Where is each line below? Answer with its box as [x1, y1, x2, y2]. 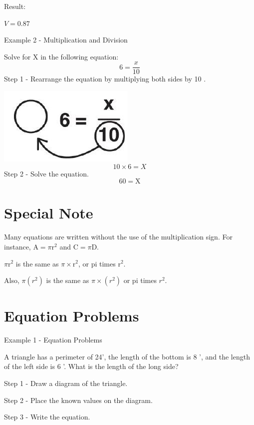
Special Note [4, 202, 93, 223]
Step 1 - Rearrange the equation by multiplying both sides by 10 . [4, 73, 206, 84]
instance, [4, 241, 31, 251]
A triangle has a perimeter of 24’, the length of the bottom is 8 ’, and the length [4, 351, 250, 361]
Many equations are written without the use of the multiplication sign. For [4, 231, 233, 242]
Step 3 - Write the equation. [4, 411, 90, 422]
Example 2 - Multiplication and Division [4, 34, 128, 45]
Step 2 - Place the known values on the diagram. [4, 394, 153, 405]
